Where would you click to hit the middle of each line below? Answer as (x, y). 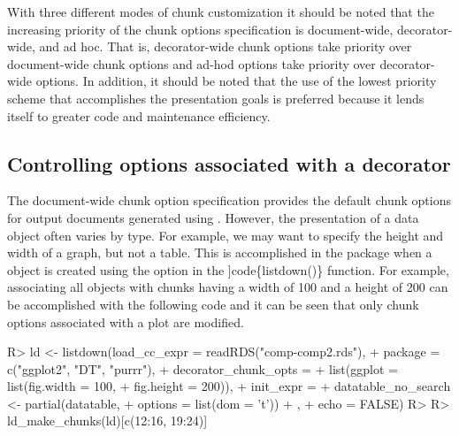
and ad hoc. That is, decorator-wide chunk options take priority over (226, 46)
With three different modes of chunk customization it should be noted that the (221, 11)
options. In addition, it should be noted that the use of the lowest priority (236, 81)
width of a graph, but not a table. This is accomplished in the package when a (220, 252)
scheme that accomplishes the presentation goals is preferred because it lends (216, 98)
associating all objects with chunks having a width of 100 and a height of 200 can (228, 287)
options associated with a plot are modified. (126, 321)
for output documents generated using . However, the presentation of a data (213, 217)
